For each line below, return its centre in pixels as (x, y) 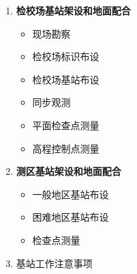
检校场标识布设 (66, 56)
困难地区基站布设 (71, 217)
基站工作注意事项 (54, 263)
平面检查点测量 (66, 125)
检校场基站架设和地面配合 (73, 10)
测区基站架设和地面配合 (68, 171)
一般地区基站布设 (71, 194)
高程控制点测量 (66, 148)
